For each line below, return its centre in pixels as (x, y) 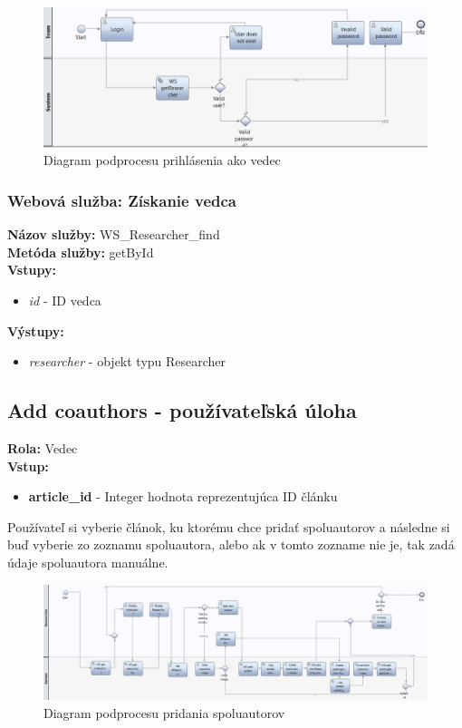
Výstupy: (36, 330)
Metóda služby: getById (81, 252)
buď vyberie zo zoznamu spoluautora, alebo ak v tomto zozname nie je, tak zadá (231, 544)
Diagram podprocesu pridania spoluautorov (164, 712)
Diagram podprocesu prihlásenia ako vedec (162, 160)
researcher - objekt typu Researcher (127, 361)
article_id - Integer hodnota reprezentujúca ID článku (183, 496)
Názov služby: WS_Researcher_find (114, 234)
